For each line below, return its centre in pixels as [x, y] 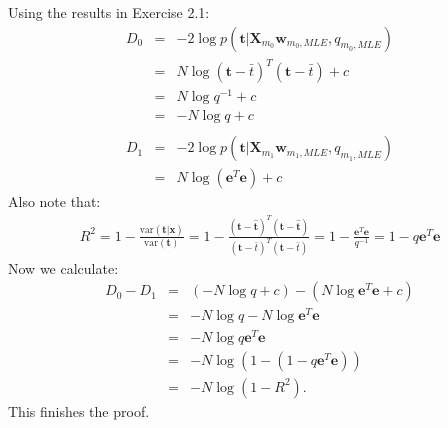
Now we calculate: [63, 267]
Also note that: [54, 201]
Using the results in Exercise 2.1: [109, 12]
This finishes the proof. [79, 410]
